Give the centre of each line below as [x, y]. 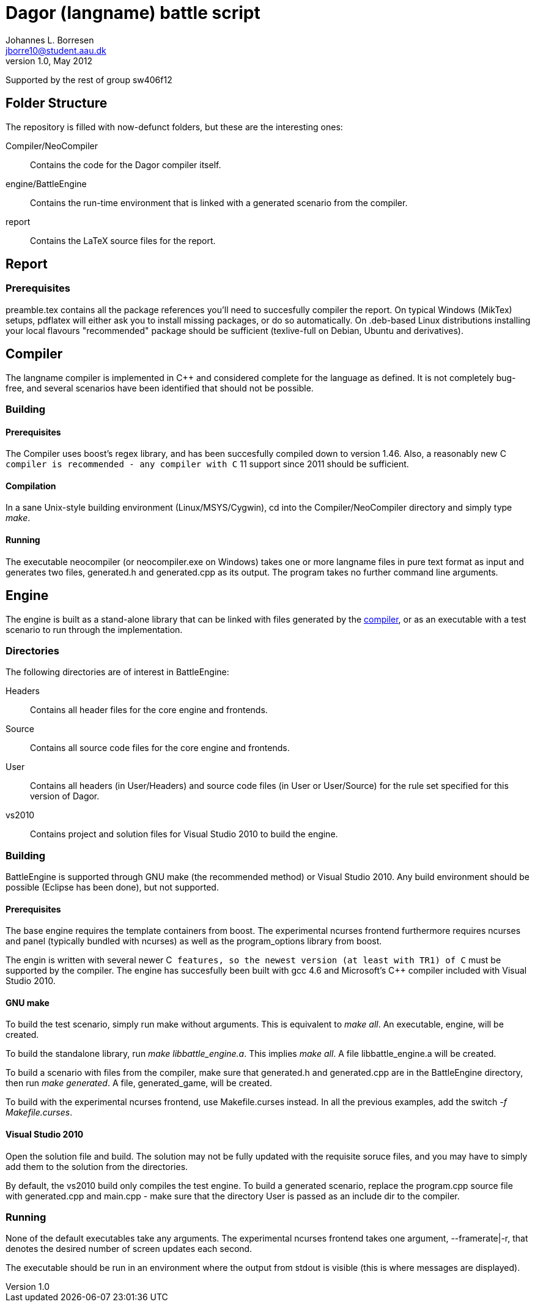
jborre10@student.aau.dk [56, 50]
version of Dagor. [65, 796]
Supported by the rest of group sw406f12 [89, 80]
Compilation [31, 486]
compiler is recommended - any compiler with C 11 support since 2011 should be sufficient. [207, 464]
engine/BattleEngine [46, 183]
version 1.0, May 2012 [49, 61]
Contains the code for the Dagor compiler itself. [126, 165]
